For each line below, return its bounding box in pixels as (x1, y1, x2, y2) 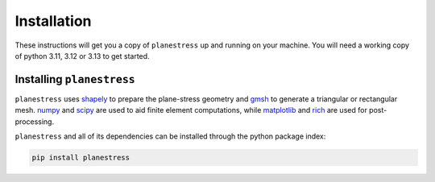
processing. (14, 117, 55, 126)
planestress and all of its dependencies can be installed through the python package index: (14, 131, 326, 141)
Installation (14, 12, 92, 30)
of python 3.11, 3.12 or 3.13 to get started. (14, 51, 150, 60)
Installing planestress (14, 72, 136, 86)
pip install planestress (31, 153, 130, 162)
